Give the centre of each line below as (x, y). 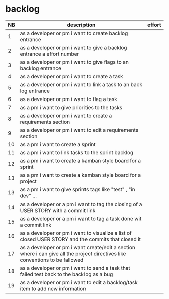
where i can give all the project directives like (73, 253)
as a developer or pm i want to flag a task (68, 99)
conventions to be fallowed (52, 260)
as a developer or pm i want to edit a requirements (79, 130)
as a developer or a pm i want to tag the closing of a (81, 204)
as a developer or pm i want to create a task (71, 76)
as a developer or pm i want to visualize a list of (76, 233)
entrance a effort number (50, 54)
